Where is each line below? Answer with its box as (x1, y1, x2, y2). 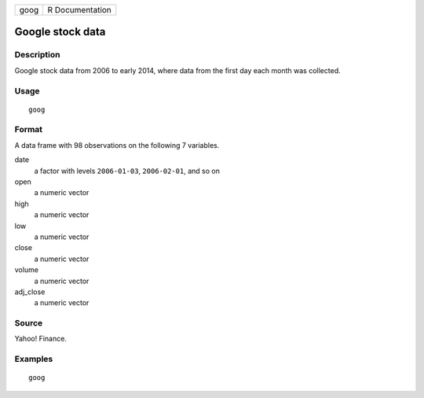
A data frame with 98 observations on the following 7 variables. (14, 140, 220, 149)
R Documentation (47, 5, 111, 15)
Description (14, 50, 60, 61)
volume (14, 265, 39, 275)
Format (14, 124, 43, 135)
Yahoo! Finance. (14, 334, 67, 344)
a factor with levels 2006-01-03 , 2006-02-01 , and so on (34, 166, 220, 175)
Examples (14, 354, 53, 365)
